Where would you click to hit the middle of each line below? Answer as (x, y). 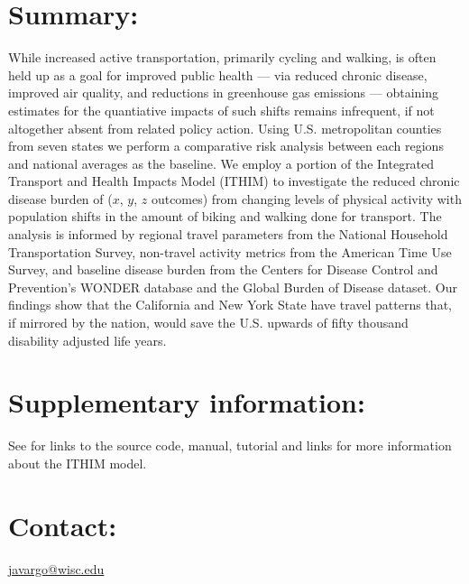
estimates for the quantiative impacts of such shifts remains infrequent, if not (221, 110)
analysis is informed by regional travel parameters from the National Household (228, 234)
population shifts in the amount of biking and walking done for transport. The (225, 216)
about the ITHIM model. (78, 463)
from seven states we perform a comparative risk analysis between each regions (226, 146)
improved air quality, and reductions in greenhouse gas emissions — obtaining (224, 93)
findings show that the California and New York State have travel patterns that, (230, 305)
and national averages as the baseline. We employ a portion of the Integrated (221, 163)
